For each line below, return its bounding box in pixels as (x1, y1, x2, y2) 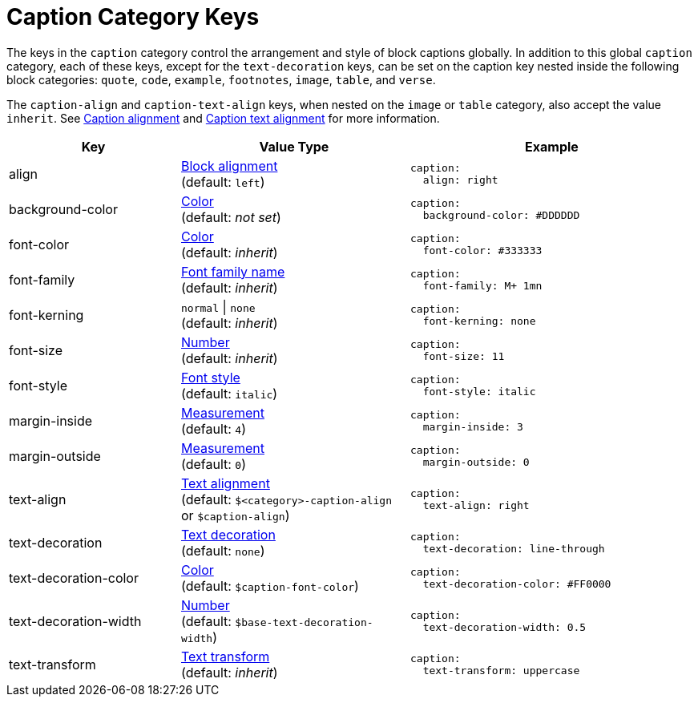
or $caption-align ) (181, 507, 290, 523)
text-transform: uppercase (422, 664, 580, 677)
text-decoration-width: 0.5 (422, 620, 587, 633)
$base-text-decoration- (235, 616, 373, 628)
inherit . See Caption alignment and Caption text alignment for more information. (6, 111, 440, 125)
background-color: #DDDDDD (422, 208, 580, 221)
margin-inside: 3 (422, 420, 523, 433)
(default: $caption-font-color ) (181, 577, 359, 594)
